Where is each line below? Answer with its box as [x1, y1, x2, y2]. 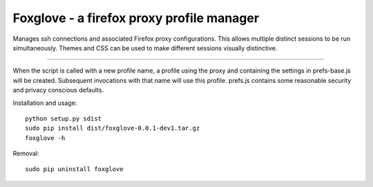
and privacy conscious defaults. [12, 86, 104, 95]
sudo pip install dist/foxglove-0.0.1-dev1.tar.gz [25, 124, 200, 132]
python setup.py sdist [25, 115, 102, 122]
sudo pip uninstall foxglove [25, 166, 124, 173]
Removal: [12, 149, 39, 158]
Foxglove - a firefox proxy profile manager [12, 10, 259, 26]
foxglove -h [25, 134, 66, 141]
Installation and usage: [12, 99, 77, 107]
